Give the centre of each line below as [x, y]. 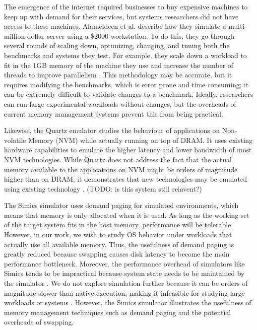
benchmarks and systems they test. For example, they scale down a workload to [126, 55]
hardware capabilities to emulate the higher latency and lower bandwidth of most [128, 150]
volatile [15, 140]
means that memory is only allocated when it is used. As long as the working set [127, 215]
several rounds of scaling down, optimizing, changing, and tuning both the [117, 45]
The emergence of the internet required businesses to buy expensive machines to [126, 6]
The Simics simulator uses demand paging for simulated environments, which [121, 205]
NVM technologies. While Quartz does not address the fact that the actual [118, 159]
